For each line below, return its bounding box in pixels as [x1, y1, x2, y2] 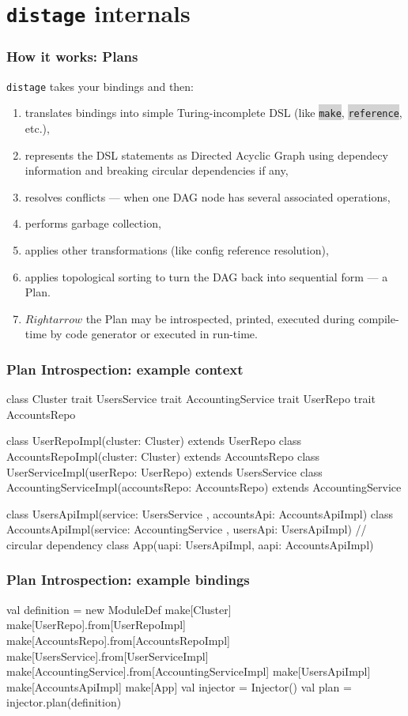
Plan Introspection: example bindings [6, 570, 250, 590]
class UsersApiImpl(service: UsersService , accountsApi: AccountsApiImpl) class [6, 505, 393, 522]
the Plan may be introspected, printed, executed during [85, 310, 355, 326]
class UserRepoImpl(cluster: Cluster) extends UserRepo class [6, 432, 301, 449]
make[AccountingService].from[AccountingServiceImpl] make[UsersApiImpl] [6, 663, 371, 680]
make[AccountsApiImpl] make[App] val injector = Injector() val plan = [6, 678, 352, 695]
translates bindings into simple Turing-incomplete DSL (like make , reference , [25, 104, 402, 121]
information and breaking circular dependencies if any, [25, 162, 289, 179]
